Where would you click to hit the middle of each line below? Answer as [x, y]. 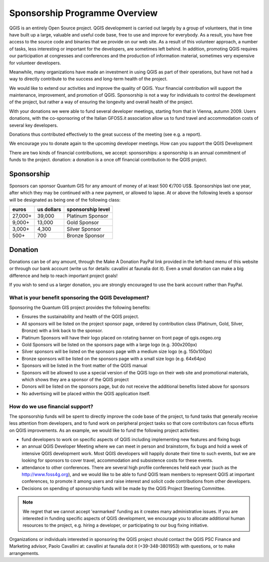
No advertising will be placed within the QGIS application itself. [86, 393]
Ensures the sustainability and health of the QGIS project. [80, 316]
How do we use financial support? [51, 406]
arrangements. [24, 553]
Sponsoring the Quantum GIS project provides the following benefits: [80, 307]
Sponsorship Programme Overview [83, 13]
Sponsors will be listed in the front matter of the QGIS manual [84, 366]
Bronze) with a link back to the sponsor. [62, 331]
